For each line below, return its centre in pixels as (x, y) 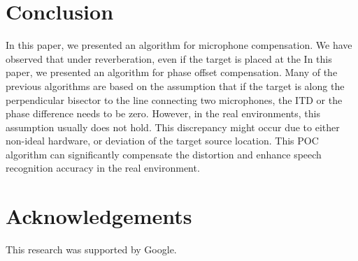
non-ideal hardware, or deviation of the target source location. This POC (162, 141)
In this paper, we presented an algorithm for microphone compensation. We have (179, 45)
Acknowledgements (99, 216)
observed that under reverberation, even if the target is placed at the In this (169, 58)
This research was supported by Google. (91, 249)
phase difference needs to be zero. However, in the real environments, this (163, 113)
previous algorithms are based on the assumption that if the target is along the (175, 85)
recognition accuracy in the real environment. (103, 168)
